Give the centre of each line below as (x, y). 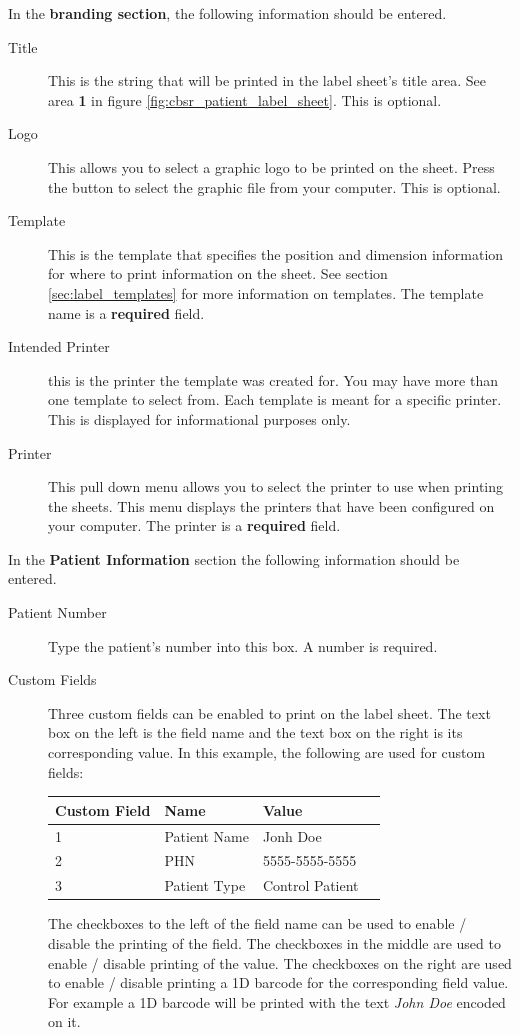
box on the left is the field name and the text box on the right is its (255, 732)
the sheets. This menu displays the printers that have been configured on (271, 505)
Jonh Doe (292, 835)
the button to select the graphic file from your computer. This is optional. (274, 186)
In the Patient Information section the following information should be (234, 558)
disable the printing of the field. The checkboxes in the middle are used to (274, 942)
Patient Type (205, 885)
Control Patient (311, 885)
